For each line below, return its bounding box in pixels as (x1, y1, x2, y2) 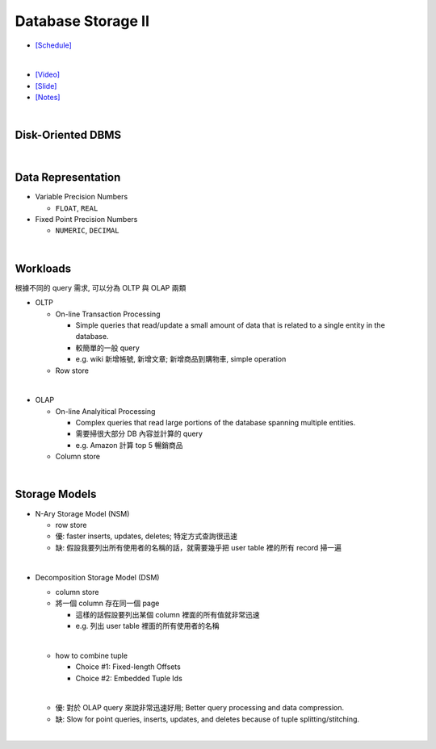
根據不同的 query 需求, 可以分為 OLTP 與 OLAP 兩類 (15, 282, 187, 292)
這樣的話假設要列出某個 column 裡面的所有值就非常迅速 (75, 609, 260, 619)
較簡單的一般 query (75, 343, 140, 353)
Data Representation (15, 170, 121, 185)
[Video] (35, 69, 61, 80)
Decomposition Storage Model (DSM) (35, 572, 160, 582)
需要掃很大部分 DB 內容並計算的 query (75, 429, 203, 439)
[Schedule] (35, 40, 72, 50)
